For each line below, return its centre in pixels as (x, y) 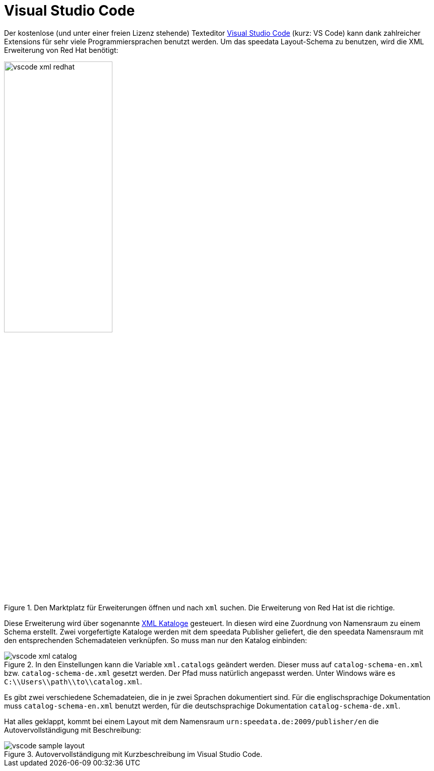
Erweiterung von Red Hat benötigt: (61, 50)
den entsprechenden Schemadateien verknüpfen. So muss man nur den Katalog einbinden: (156, 640)
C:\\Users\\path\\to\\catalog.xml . (73, 681)
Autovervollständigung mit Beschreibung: (73, 730)
